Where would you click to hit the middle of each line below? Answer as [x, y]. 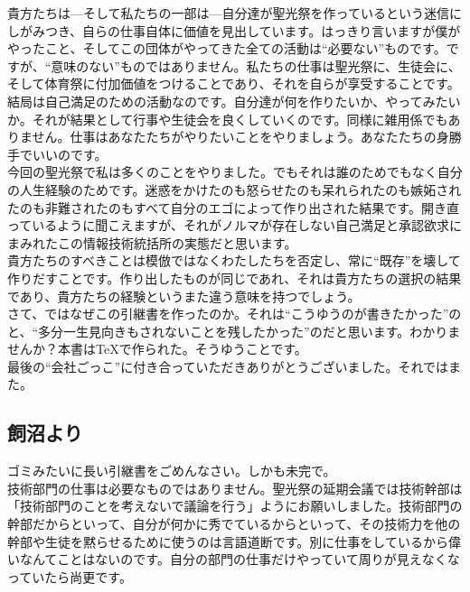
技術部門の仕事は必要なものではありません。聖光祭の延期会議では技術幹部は [235, 488]
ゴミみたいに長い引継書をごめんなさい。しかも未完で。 [172, 471]
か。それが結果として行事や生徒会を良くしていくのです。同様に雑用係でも [228, 119]
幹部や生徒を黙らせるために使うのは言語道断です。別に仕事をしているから [228, 541]
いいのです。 [70, 154]
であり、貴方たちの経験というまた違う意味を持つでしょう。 [184, 296]
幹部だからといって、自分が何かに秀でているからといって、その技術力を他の [234, 524]
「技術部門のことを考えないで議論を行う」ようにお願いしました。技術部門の [235, 506]
